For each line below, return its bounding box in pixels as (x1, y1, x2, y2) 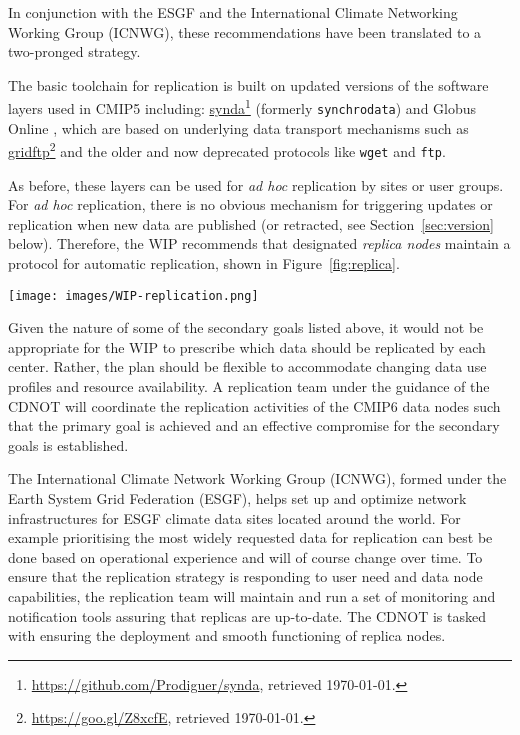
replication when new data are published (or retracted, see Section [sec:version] (8, 213, 494, 234)
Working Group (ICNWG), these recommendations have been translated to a (8, 21, 482, 42)
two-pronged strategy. (8, 41, 141, 62)
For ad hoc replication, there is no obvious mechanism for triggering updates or (8, 194, 493, 215)
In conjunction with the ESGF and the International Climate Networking (8, 2, 458, 22)
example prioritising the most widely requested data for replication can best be (8, 527, 493, 548)
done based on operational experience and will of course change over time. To (8, 546, 483, 567)
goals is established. (8, 434, 129, 455)
